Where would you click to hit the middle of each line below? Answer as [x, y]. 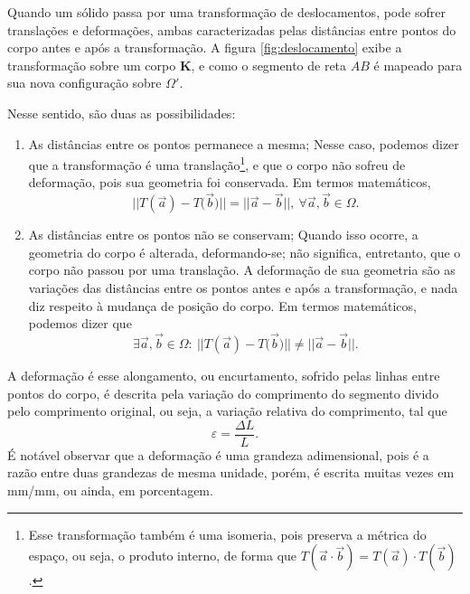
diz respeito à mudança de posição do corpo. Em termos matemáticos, [222, 305]
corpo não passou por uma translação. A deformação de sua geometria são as [242, 270]
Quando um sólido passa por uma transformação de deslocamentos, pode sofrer [226, 12]
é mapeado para [418, 65]
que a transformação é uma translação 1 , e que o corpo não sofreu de [217, 163]
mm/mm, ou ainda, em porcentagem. [110, 490]
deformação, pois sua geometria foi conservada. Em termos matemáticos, [230, 182]
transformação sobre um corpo [92, 65]
